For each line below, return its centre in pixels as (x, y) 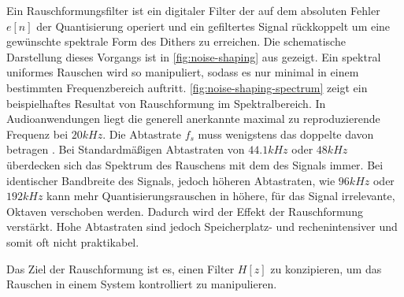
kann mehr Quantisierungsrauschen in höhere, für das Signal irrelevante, (221, 196)
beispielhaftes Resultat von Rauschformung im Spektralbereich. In (166, 103)
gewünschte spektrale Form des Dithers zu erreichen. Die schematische (176, 41)
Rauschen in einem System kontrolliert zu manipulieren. (142, 284)
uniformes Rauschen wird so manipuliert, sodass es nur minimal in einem (183, 72)
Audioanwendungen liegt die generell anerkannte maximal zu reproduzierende (193, 119)
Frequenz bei (37, 134)
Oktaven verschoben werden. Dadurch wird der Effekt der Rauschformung (185, 211)
